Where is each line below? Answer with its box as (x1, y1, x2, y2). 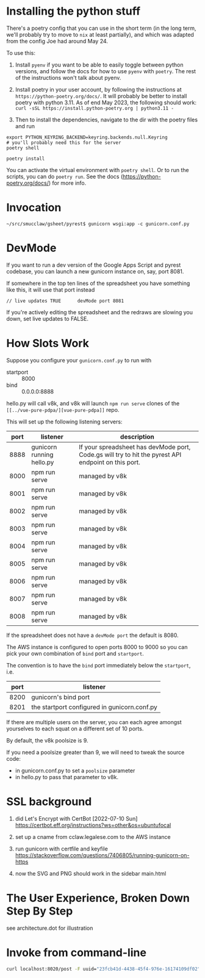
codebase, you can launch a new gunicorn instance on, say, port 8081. (6, 267, 184, 275)
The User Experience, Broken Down (6, 891, 190, 905)
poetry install (6, 156, 45, 162)
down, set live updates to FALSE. (6, 315, 88, 322)
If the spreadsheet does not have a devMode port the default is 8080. (6, 631, 179, 639)
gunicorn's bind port (31, 692, 90, 701)
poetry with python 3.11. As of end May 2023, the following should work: (15, 99, 197, 106)
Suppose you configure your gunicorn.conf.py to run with (6, 356, 151, 364)
